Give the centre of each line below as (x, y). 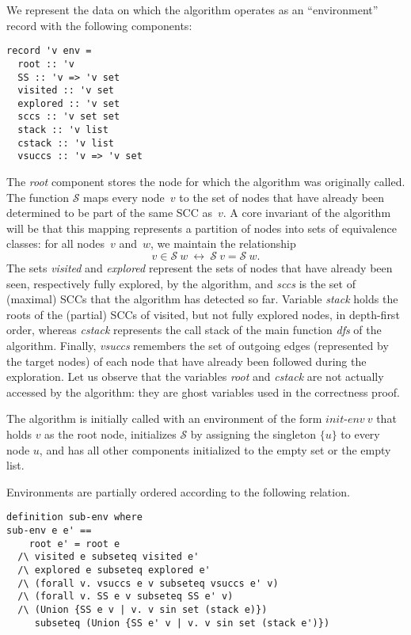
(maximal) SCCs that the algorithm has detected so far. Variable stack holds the (202, 299)
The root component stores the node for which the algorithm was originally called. (206, 182)
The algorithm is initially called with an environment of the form (164, 418)
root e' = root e (74, 544)
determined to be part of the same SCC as (109, 213)
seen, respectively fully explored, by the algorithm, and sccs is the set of (181, 283)
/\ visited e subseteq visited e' (108, 557)
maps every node (124, 197)
